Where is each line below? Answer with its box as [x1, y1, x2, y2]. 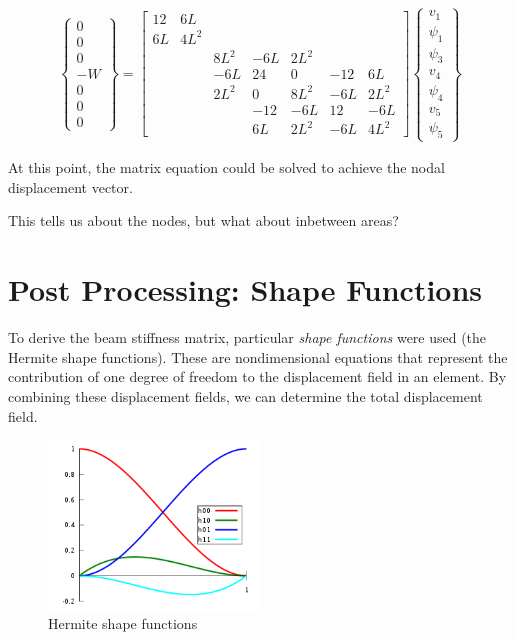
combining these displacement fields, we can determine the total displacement [8, 385, 483, 406]
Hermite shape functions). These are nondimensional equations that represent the [8, 346, 508, 367]
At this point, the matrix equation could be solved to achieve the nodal [8, 157, 445, 178]
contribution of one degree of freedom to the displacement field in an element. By [8, 366, 507, 387]
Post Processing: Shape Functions [8, 269, 483, 310]
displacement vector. [8, 176, 133, 197]
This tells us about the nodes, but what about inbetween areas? [8, 210, 399, 231]
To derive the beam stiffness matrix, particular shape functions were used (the [8, 327, 487, 348]
